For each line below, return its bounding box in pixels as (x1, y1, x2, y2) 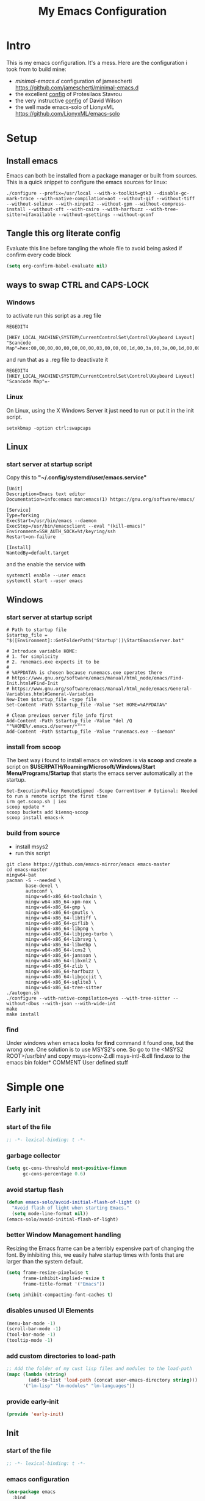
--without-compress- (134, 201, 187, 207)
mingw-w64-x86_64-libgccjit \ (25, 973, 103, 980)
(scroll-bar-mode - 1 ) (6, 1326, 62, 1332)
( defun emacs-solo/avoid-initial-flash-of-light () (6, 1199, 140, 1205)
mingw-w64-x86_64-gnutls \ (25, 909, 95, 916)
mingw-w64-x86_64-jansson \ (25, 952, 97, 959)
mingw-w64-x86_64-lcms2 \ (25, 947, 92, 953)
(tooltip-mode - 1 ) (6, 1338, 53, 1344)
